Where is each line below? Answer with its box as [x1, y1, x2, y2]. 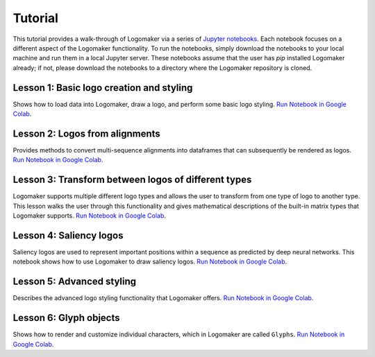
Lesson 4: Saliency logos [12, 229, 124, 241]
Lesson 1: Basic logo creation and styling [12, 82, 193, 94]
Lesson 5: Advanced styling [12, 276, 137, 288]
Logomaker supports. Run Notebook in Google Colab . [12, 211, 167, 220]
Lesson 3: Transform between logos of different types [12, 174, 252, 186]
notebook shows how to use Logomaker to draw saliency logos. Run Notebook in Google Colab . [12, 257, 287, 266]
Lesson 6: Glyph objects [12, 312, 121, 324]
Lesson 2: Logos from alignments [12, 128, 161, 139]
